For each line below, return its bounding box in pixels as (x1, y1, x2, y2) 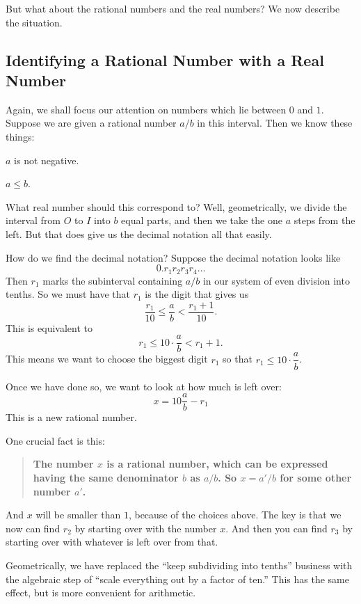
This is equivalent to (6, 320, 93, 335)
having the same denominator (33, 470, 179, 484)
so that (223, 351, 252, 366)
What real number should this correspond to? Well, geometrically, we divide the (6, 199, 347, 214)
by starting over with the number (74, 520, 217, 535)
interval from (6, 213, 61, 228)
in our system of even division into (202, 273, 350, 287)
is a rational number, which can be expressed (106, 456, 328, 471)
